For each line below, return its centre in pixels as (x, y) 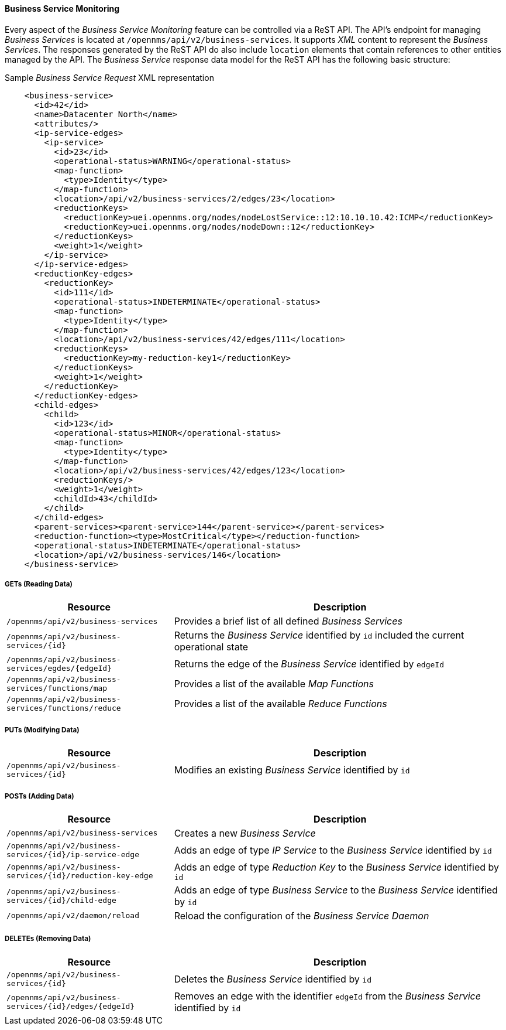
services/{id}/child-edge (61, 900)
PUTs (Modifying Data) (42, 730)
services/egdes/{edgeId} (59, 669)
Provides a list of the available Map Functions (274, 684)
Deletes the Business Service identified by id (273, 979)
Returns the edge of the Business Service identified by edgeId (309, 664)
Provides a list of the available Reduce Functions (280, 704)
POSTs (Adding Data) (39, 796)
